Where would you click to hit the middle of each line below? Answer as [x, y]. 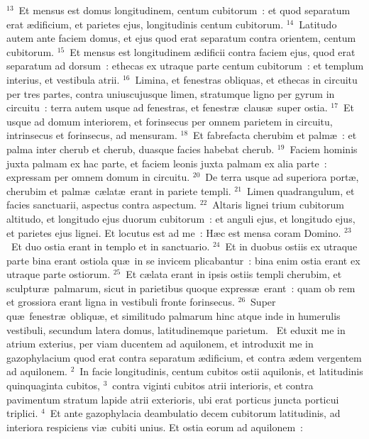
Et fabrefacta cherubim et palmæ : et [275, 135]
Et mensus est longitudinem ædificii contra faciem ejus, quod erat [213, 51]
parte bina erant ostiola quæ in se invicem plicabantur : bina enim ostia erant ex [183, 260]
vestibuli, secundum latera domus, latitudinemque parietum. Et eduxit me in [176, 329]
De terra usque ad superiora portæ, [282, 177]
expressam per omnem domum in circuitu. [98, 177]
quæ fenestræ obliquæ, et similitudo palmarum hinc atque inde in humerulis [174, 316]
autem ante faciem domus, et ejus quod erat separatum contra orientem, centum [181, 38]
